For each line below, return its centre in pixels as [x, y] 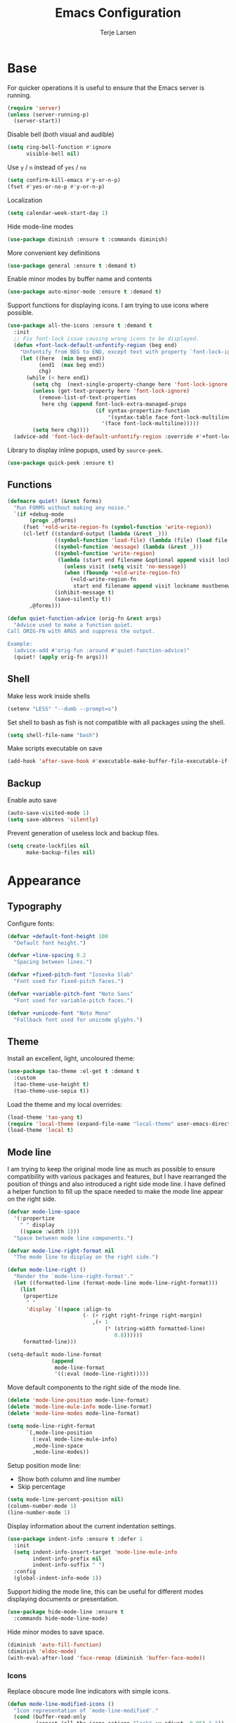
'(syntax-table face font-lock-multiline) [171, 417]
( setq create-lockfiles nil [48, 846]
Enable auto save [32, 800]
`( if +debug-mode [39, 514]
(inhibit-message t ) [84, 592]
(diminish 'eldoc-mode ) [42, 1651]
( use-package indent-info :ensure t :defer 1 [75, 1539]
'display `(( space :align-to [68, 1309]
